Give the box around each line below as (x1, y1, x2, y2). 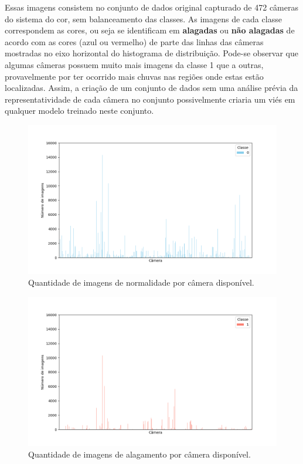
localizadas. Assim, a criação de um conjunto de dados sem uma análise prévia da (5, 82, 298, 94)
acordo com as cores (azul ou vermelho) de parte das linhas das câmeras (5, 35, 264, 48)
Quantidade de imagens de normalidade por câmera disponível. (28, 276, 254, 288)
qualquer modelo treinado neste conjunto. (5, 104, 154, 117)
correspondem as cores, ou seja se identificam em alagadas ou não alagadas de (5, 24, 295, 36)
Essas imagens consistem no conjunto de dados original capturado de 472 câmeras (5, 1, 299, 13)
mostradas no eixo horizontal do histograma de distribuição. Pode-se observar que (5, 47, 299, 59)
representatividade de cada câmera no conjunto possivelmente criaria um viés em (5, 93, 295, 105)
